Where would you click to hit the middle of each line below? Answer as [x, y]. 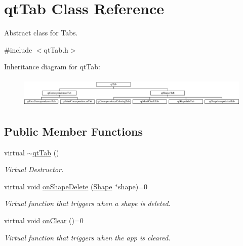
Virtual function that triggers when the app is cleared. [87, 237]
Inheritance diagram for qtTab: [52, 67]
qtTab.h [56, 49]
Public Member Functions [73, 131]
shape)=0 [133, 186]
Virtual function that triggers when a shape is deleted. [87, 203]
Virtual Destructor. [34, 169]
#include [18, 49]
